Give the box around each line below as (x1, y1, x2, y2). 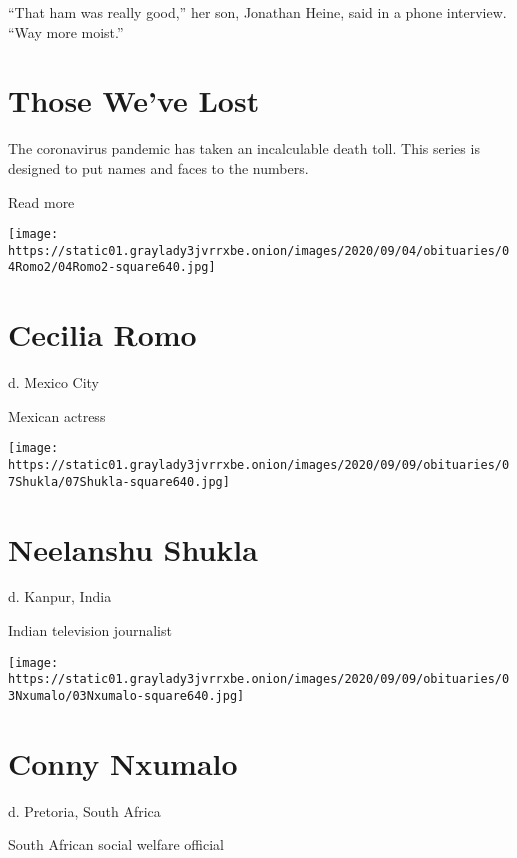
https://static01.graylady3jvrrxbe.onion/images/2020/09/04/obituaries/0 (8, 243, 510, 258)
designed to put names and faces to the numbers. (8, 157, 309, 178)
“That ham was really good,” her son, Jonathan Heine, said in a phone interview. (8, 2, 507, 22)
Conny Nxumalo (8, 742, 238, 783)
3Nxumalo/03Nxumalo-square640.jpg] (8, 688, 245, 703)
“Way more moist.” (8, 21, 124, 42)
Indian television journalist (8, 620, 172, 641)
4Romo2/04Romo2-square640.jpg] (8, 260, 216, 275)
